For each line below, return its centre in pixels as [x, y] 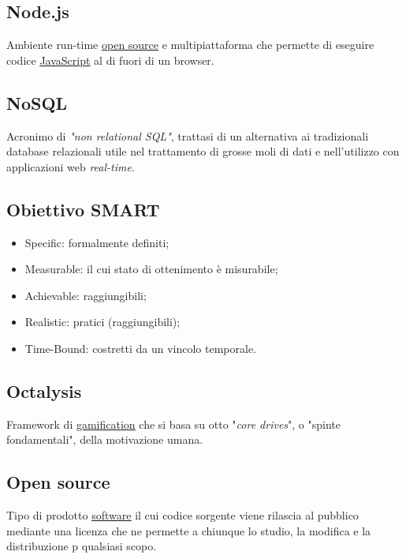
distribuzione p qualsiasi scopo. [82, 546]
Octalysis [44, 390]
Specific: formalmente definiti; [97, 242]
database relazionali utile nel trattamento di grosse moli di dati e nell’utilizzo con [203, 151]
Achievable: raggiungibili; [86, 295]
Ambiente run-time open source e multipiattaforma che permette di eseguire [190, 45]
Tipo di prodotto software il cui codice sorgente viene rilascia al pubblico [183, 515]
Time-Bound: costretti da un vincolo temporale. [140, 348]
